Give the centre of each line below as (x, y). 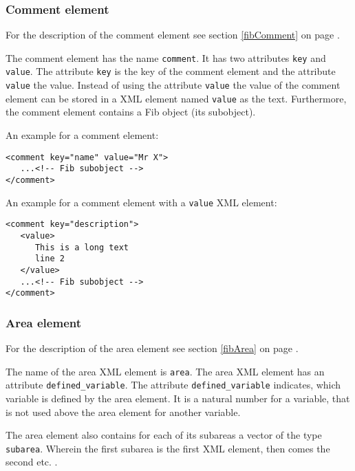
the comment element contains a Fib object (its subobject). (131, 112)
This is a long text (82, 247)
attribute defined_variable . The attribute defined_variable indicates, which (173, 385)
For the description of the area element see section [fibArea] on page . (152, 348)
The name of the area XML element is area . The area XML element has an (165, 371)
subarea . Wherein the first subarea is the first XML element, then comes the (168, 448)
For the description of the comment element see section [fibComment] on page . (173, 35)
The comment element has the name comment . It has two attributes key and (166, 57)
